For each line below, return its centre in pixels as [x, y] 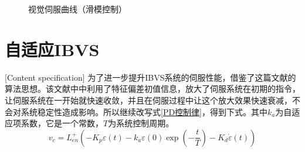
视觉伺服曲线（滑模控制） [77, 9]
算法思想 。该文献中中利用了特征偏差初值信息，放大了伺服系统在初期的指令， [152, 89]
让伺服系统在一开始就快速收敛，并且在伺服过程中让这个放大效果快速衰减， [148, 100]
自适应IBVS [52, 49]
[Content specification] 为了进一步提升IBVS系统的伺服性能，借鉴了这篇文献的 [150, 77]
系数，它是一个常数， [62, 123]
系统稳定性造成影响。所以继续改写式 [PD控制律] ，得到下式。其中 [144, 111]
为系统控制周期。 [141, 123]
